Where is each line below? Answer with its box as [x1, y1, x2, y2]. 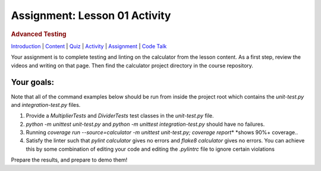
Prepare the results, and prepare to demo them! [11, 156, 128, 163]
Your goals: [11, 77, 55, 87]
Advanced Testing [11, 30, 67, 38]
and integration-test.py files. [11, 101, 81, 108]
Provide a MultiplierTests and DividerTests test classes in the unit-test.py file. [26, 112, 214, 119]
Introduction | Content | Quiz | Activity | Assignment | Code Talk [11, 42, 167, 50]
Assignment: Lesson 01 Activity [11, 9, 171, 22]
